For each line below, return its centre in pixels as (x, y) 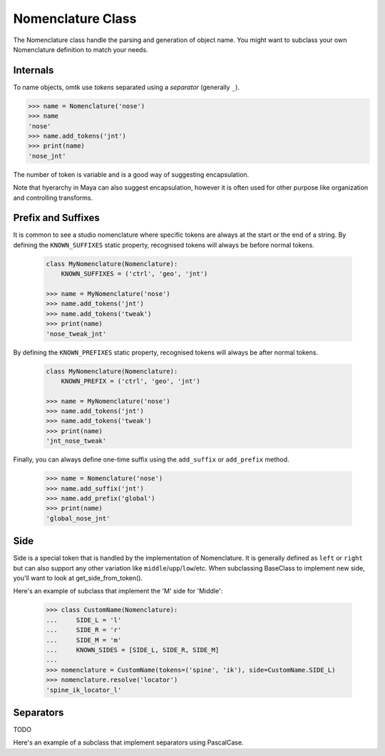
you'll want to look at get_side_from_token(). (78, 578)
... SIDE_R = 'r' (84, 630)
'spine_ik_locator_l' (84, 690)
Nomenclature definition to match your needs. (81, 49)
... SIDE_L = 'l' (84, 620)
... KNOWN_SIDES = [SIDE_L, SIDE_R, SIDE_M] (133, 650)
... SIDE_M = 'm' (84, 640)
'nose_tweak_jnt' (76, 334)
